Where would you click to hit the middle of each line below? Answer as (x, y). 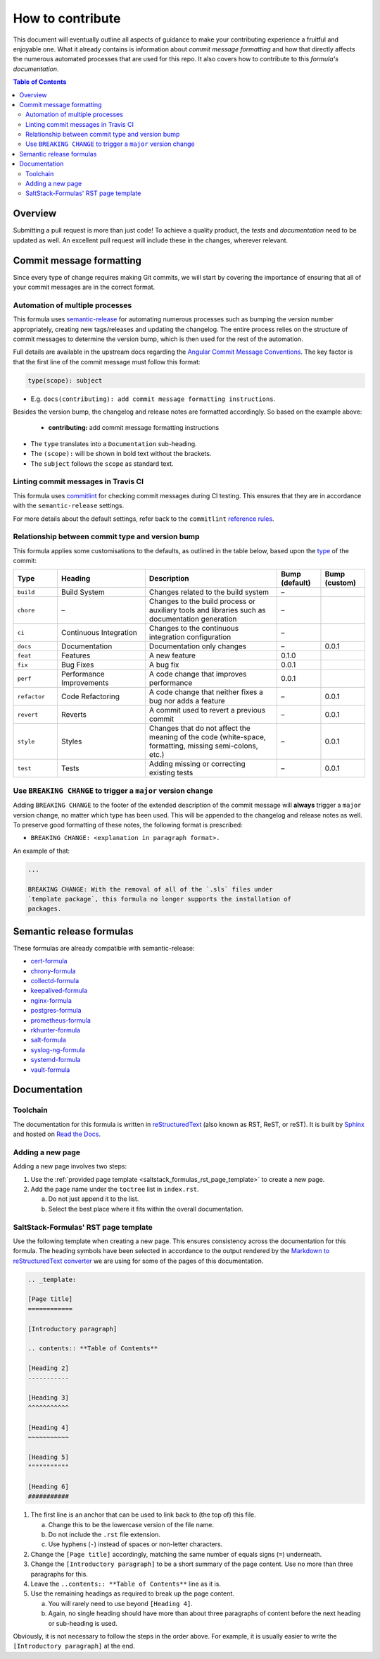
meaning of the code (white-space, (208, 737)
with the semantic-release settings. (69, 506)
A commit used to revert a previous (207, 710)
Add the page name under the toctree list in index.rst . (115, 1189)
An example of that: (42, 851)
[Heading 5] (49, 1457)
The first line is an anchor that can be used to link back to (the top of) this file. (143, 1515)
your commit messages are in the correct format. (84, 287)
